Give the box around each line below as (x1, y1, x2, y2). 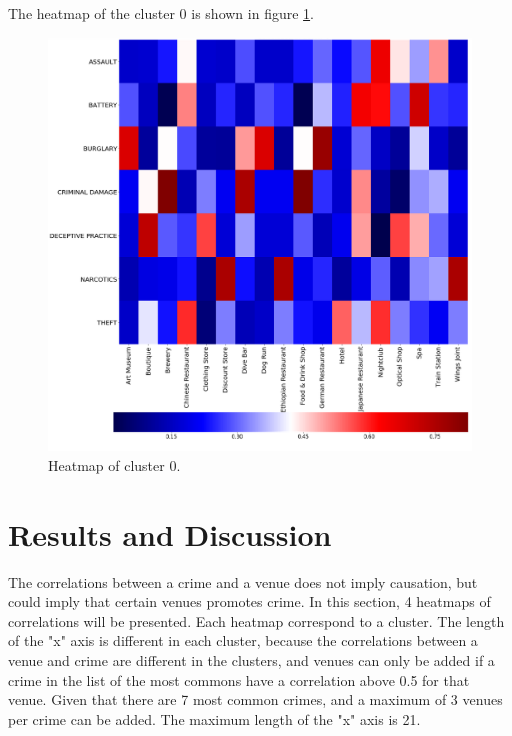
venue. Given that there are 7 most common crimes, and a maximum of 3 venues (8, 689, 503, 710)
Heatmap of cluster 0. (48, 454, 181, 475)
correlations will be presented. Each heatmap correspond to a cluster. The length (8, 610, 505, 631)
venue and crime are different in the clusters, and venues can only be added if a (8, 649, 495, 670)
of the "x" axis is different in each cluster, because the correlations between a (8, 630, 478, 651)
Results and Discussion (8, 513, 332, 554)
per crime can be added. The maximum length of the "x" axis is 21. (8, 708, 421, 729)
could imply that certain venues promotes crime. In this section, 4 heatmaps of (8, 591, 491, 612)
